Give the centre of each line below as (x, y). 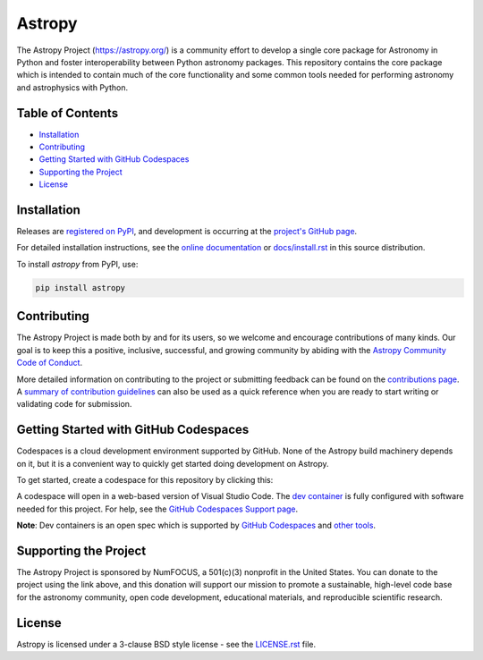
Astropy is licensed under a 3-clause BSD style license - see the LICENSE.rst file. (166, 644)
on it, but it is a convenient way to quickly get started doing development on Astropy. (173, 463)
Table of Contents (68, 113)
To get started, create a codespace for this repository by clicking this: (145, 480)
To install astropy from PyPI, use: (77, 264)
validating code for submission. (74, 404)
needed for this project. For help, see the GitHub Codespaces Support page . (157, 509)
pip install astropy (80, 288)
